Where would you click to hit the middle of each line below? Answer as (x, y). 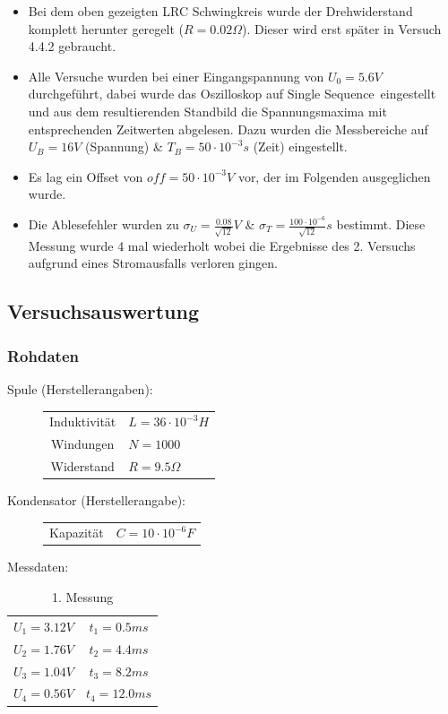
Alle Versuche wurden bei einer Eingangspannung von (176, 76)
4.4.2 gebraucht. (72, 46)
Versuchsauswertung (103, 311)
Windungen (82, 444)
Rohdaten (43, 355)
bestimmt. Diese (381, 224)
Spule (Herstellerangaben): (80, 388)
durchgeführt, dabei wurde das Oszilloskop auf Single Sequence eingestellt (232, 94)
